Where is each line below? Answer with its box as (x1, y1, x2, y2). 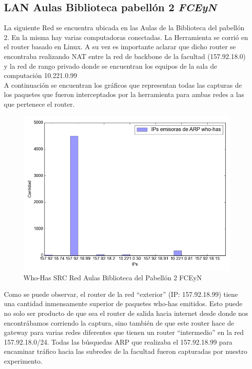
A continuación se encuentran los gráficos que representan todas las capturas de (4, 79, 242, 90)
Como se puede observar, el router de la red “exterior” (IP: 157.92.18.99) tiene (4, 289, 238, 299)
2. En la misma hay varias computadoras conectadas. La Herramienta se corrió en (4, 32, 248, 42)
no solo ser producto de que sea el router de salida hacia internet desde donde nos (4, 308, 249, 318)
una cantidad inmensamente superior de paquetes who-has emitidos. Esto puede (4, 298, 243, 309)
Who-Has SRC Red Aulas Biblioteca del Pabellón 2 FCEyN (23, 272, 202, 283)
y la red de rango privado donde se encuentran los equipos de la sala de (4, 60, 217, 71)
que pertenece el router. (4, 98, 75, 109)
